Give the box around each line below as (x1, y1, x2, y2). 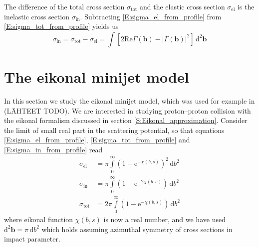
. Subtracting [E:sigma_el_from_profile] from (80, 11, 222, 21)
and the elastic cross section (140, 1, 225, 11)
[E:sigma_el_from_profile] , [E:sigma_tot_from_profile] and (4, 134, 190, 145)
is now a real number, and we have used (103, 214, 226, 224)
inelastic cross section (4, 11, 69, 21)
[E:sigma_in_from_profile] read (4, 144, 103, 154)
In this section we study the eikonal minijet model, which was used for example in (4, 95, 255, 106)
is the (237, 1, 255, 11)
